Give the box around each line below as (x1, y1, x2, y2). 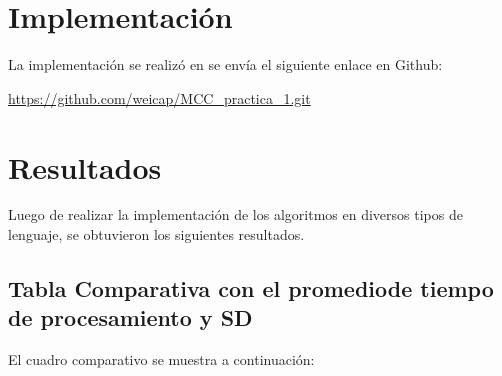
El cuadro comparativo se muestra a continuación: (8, 349, 315, 370)
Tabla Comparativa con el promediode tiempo (8, 273, 494, 304)
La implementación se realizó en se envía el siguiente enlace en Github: (8, 54, 443, 75)
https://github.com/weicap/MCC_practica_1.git (8, 87, 311, 108)
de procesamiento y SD (8, 302, 253, 333)
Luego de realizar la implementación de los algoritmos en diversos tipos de (8, 204, 463, 225)
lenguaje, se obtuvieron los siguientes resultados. (8, 224, 305, 245)
